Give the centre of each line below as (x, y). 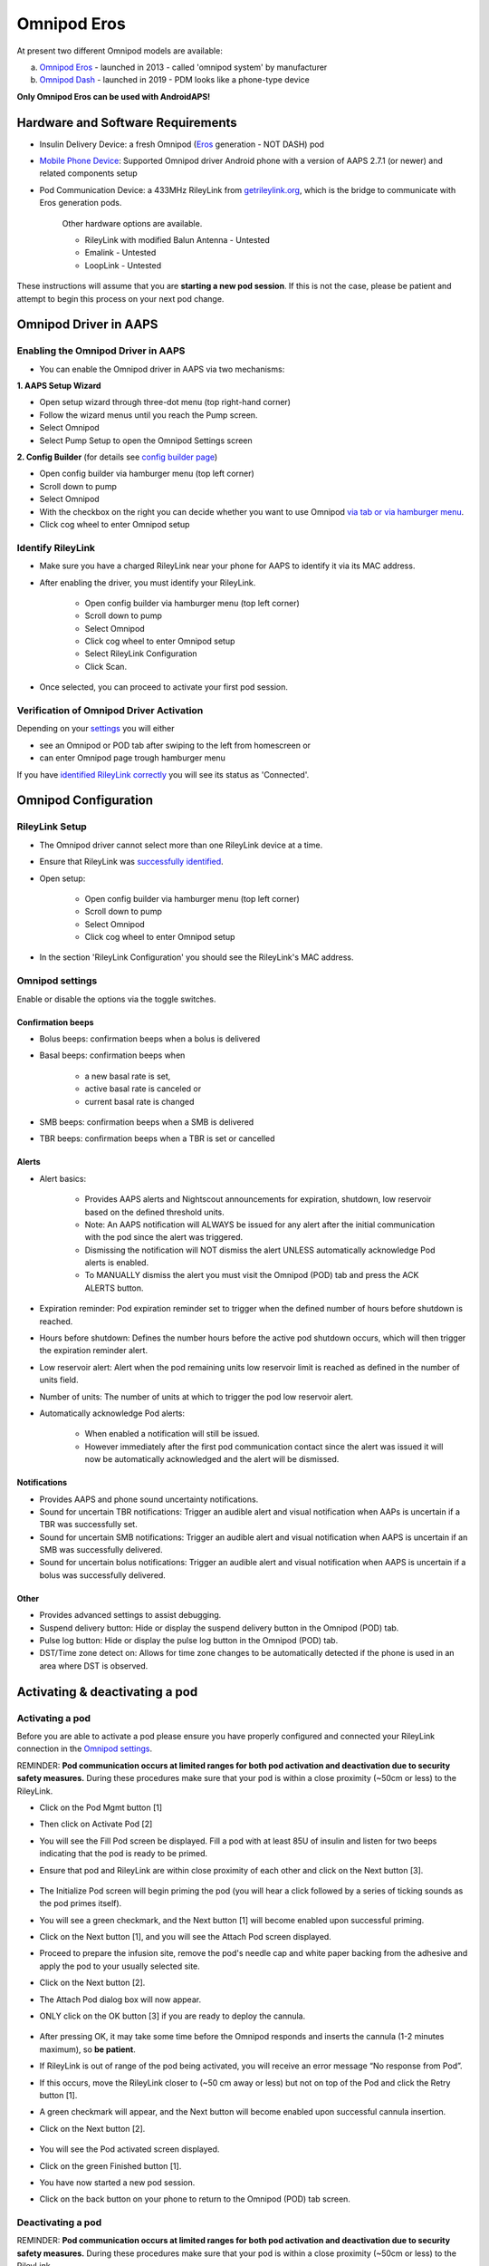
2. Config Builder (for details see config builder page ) (117, 457)
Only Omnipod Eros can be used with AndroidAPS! (114, 96)
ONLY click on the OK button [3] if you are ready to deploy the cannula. (173, 2016)
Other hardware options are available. (132, 223)
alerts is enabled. (117, 1263)
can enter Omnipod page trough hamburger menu (133, 758)
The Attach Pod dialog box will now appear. (120, 2000)
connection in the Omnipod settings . (85, 1748)
